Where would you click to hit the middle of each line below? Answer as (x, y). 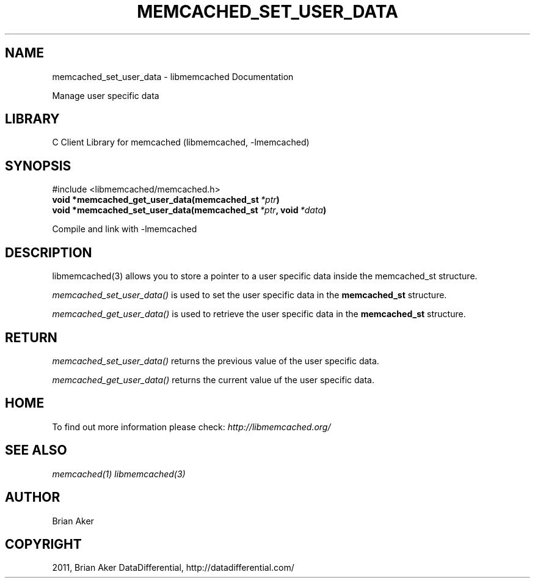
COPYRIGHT (43, 544)
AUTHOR (33, 497)
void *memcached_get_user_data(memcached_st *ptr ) (166, 200)
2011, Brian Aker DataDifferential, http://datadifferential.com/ (173, 568)
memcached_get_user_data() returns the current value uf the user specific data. (213, 380)
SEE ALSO (36, 450)
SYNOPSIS (38, 166)
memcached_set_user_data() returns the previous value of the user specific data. (216, 361)
